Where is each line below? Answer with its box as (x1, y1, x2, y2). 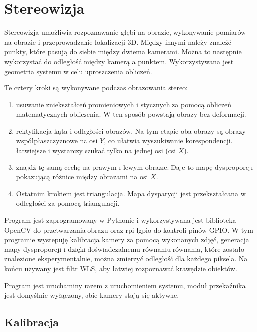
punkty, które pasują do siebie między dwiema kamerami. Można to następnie (4, 46, 242, 57)
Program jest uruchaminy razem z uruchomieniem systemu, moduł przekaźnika (4, 280, 246, 290)
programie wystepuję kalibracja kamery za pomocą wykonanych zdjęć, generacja (4, 234, 249, 245)
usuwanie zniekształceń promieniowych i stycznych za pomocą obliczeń (16, 99, 232, 109)
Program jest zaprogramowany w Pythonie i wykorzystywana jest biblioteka (4, 215, 236, 225)
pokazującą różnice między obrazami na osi (16, 171, 148, 182)
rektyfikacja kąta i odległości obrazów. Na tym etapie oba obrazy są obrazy (16, 125, 246, 136)
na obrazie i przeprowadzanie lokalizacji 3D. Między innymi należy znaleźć (4, 36, 232, 47)
